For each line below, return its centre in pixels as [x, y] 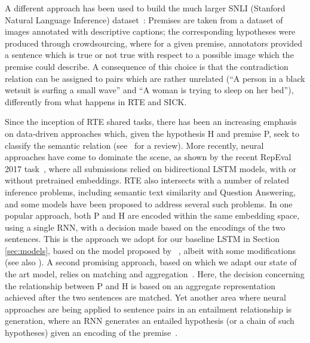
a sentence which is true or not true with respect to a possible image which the [149, 55]
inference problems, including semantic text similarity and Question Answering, [151, 192]
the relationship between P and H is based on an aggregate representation [140, 285]
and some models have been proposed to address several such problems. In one [149, 203]
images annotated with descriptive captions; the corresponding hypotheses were [150, 31]
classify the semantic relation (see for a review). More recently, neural [134, 145]
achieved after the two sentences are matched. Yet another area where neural [145, 297]
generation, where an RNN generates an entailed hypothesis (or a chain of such [150, 321]
